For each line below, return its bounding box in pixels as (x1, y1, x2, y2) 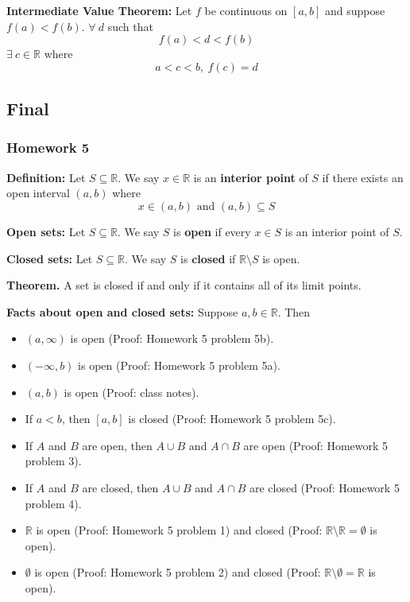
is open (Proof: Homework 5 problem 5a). (78, 356, 280, 373)
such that (107, 17, 153, 34)
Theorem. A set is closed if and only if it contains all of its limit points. (6, 277, 362, 293)
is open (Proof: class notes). (64, 383, 199, 400)
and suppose (325, 2, 385, 18)
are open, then (82, 437, 153, 453)
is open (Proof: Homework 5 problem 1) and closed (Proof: (36, 522, 323, 538)
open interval (6, 184, 70, 201)
